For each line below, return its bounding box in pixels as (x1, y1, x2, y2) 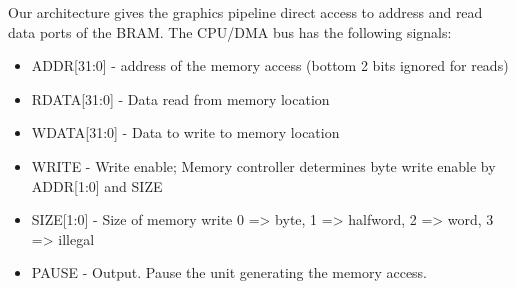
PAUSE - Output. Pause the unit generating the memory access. (31, 262, 428, 283)
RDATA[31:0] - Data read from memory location (31, 88, 330, 109)
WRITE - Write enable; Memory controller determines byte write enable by (31, 155, 496, 176)
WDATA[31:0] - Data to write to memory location (31, 122, 340, 143)
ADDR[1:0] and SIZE (31, 175, 163, 196)
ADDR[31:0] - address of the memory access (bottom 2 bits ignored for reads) (31, 55, 509, 76)
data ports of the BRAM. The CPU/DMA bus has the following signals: (8, 21, 452, 42)
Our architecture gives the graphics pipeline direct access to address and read (8, 2, 483, 22)
